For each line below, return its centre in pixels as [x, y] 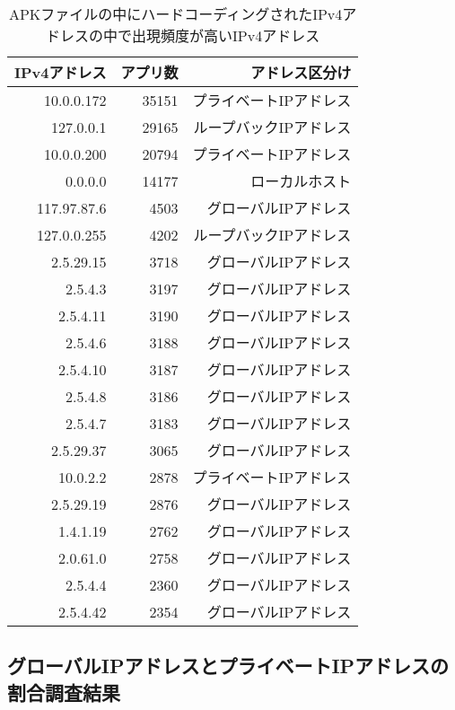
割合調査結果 [64, 692]
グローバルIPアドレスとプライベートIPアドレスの [228, 666]
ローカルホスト [301, 181]
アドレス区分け [301, 72]
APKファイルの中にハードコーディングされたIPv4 [175, 14]
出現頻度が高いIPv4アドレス [226, 35]
